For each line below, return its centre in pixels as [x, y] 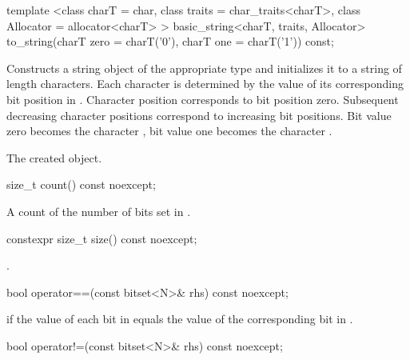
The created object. [54, 157]
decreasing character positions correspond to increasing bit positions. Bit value [199, 115]
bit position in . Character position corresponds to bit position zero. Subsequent [203, 99]
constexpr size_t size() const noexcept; [102, 238]
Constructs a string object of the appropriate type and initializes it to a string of [204, 68]
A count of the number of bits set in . [99, 211]
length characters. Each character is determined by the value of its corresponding [205, 84]
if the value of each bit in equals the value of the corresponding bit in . [180, 319]
